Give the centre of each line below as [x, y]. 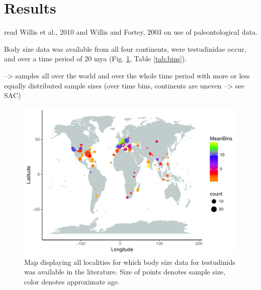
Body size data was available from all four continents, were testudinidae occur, [125, 49]
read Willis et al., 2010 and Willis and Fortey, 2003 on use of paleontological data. [131, 32]
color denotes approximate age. [72, 281]
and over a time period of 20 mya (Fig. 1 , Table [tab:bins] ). [96, 59]
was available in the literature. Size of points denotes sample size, [125, 272]
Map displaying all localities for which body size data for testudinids [130, 262]
